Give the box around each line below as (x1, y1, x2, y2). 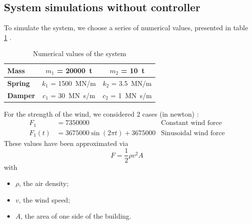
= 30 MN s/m (50, 90, 95, 100)
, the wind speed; (19, 194, 70, 204)
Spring (7, 78, 30, 88)
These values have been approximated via (4, 138, 128, 148)
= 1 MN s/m (110, 90, 152, 100)
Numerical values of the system (33, 48, 126, 59)
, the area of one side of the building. (21, 211, 131, 221)
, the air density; (19, 178, 69, 188)
